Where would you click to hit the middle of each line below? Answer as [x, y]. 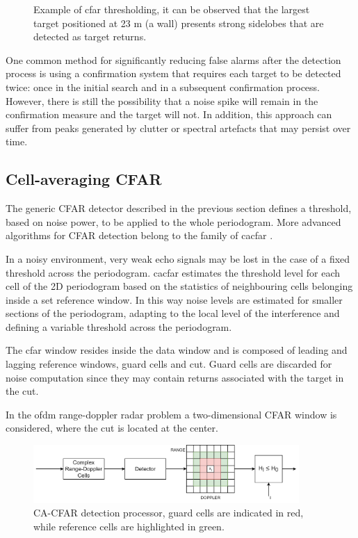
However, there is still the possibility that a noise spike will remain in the [162, 100]
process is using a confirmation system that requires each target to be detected [173, 73]
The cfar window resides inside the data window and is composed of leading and [177, 350]
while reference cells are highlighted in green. [129, 527]
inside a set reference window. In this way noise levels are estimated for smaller [174, 299]
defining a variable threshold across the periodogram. [119, 326]
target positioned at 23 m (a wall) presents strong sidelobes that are [179, 23]
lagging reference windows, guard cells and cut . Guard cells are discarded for [169, 364]
